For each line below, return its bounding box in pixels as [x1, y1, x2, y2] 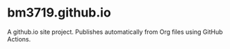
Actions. [7, 35, 31, 43]
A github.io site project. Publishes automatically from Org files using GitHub [7, 28, 223, 36]
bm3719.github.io [7, 5, 111, 21]
